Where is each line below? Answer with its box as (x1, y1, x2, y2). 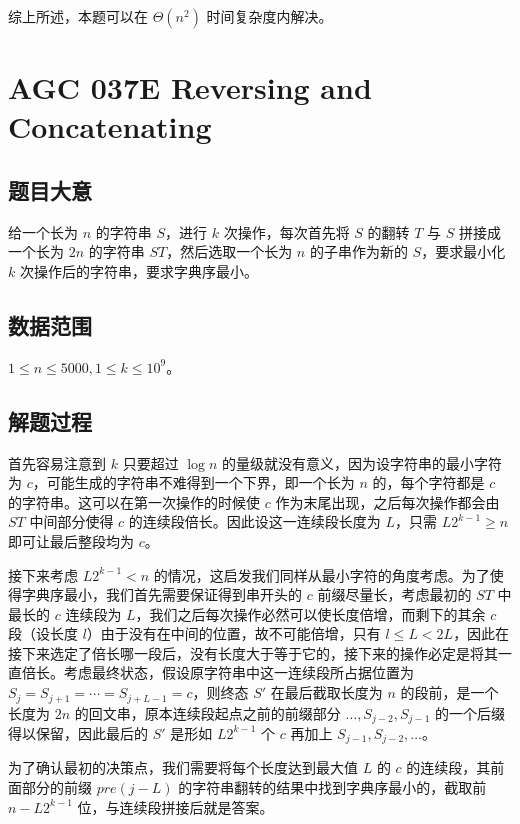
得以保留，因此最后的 (8, 722, 148, 743)
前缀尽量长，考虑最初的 (317, 584, 472, 605)
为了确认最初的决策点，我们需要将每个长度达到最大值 (8, 757, 358, 778)
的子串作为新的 (309, 241, 408, 262)
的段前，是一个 (400, 682, 499, 703)
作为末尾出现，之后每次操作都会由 (275, 491, 500, 512)
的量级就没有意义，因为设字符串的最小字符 (222, 452, 503, 473)
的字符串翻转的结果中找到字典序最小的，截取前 (178, 777, 487, 798)
